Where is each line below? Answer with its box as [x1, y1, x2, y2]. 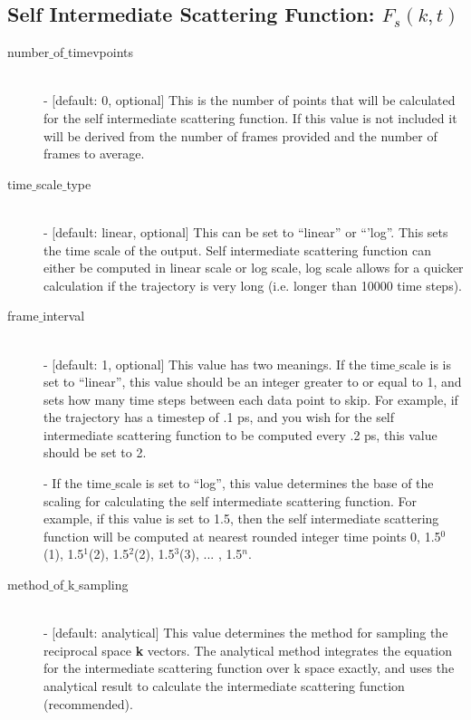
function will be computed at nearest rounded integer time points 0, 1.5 [43, 526, 441, 545]
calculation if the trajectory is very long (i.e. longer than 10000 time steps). [43, 275, 462, 294]
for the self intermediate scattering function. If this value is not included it [43, 108, 457, 127]
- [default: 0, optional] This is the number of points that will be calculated [43, 91, 456, 110]
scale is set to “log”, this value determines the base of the [115, 474, 434, 493]
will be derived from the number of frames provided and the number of [43, 126, 437, 145]
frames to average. [43, 144, 145, 163]
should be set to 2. [43, 443, 147, 462]
